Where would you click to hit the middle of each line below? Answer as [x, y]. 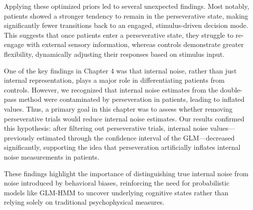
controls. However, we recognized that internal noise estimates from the [111, 89]
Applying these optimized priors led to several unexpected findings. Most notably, [127, 6]
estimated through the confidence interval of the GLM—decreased [136, 137]
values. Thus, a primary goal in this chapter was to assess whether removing [118, 108]
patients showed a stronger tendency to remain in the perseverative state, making [126, 15]
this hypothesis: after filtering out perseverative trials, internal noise [106, 128]
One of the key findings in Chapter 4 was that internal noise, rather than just [120, 70]
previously [19, 137]
